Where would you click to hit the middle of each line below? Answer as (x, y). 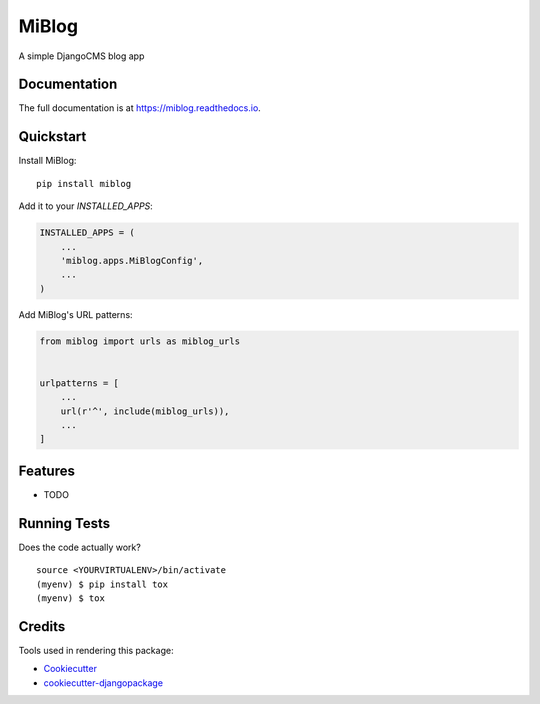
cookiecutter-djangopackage (103, 682)
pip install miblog (84, 183)
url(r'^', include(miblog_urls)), (145, 411)
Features (46, 470)
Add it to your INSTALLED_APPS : (86, 206)
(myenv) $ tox (70, 598)
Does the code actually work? (80, 547)
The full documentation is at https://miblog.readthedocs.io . (140, 108)
